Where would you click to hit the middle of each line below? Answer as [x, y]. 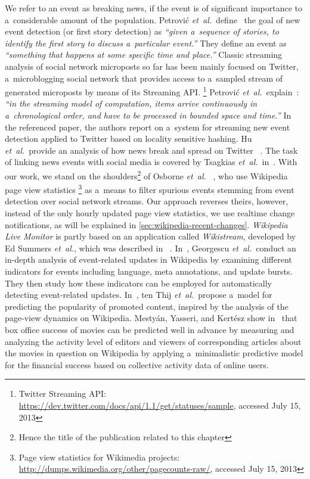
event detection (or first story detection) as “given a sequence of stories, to [142, 31]
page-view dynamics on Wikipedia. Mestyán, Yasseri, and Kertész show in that [151, 318]
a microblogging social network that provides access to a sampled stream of [144, 78]
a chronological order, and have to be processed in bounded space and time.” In [148, 115]
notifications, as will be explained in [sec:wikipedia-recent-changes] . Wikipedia [146, 224]
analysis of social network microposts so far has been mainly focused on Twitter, [152, 66]
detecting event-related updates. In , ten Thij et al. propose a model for [139, 295]
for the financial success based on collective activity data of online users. [137, 364]
